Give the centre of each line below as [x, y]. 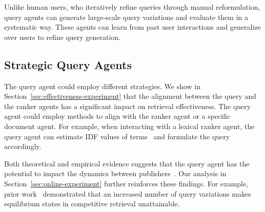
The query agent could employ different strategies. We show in [102, 86]
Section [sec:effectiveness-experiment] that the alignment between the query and [130, 96]
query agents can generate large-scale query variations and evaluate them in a [126, 17]
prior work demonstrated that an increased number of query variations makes [128, 193]
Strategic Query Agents [68, 64]
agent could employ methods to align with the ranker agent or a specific [117, 116]
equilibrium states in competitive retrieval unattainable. [92, 204]
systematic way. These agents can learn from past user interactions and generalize [132, 27]
